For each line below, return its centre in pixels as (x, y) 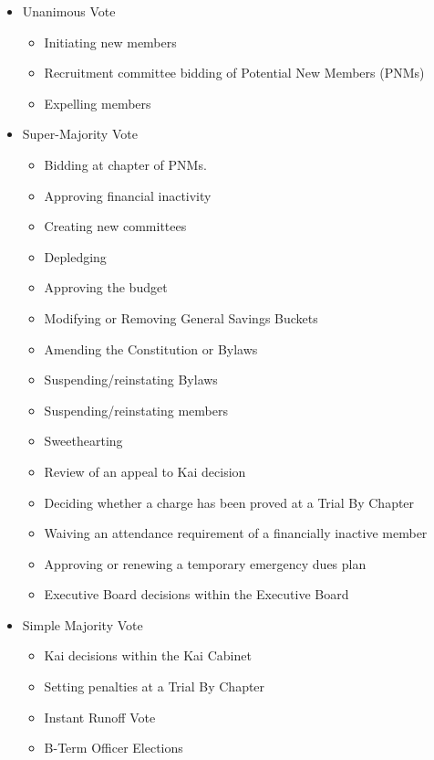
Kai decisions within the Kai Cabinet (148, 655)
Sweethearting (83, 441)
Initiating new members (110, 42)
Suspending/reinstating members (136, 410)
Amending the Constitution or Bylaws (151, 348)
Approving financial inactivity (128, 195)
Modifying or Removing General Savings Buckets (181, 317)
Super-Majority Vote (80, 134)
